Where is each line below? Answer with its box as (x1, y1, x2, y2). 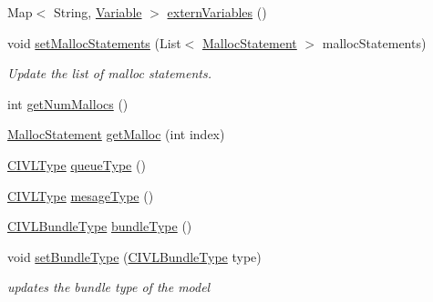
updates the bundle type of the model (7, 277, 211, 297)
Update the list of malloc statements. (7, 64, 212, 83)
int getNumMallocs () (7, 94, 129, 113)
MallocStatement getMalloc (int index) (7, 125, 225, 144)
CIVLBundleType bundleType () (7, 216, 192, 236)
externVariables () (167, 3, 267, 21)
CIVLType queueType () (7, 155, 146, 174)
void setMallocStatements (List (7, 33, 181, 52)
